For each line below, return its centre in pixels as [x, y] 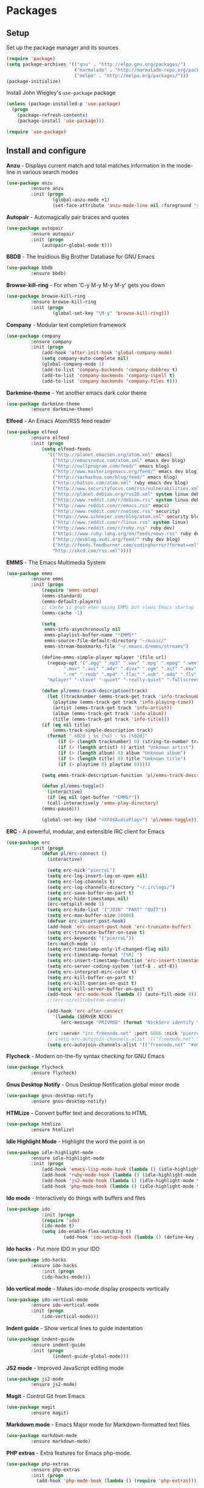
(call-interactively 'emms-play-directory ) [103, 803]
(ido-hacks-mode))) [66, 1277]
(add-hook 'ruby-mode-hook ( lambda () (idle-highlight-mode [119, 1175]
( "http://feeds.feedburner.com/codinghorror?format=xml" [126, 545]
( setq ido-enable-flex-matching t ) [87, 1232]
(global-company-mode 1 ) [73, 364]
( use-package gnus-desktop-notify [50, 1096]
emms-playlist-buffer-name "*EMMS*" [91, 635]
